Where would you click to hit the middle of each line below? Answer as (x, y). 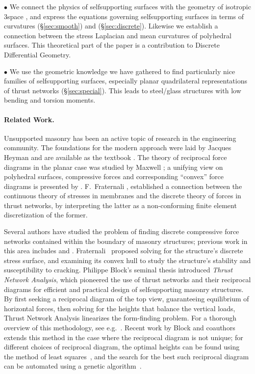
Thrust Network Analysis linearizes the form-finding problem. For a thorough (120, 318)
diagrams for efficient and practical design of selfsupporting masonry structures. (124, 289)
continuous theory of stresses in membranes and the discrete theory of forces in (123, 196)
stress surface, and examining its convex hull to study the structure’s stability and (127, 260)
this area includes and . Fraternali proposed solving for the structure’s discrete (124, 251)
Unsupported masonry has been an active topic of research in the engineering (120, 138)
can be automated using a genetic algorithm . (73, 366)
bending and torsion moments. (50, 100)
